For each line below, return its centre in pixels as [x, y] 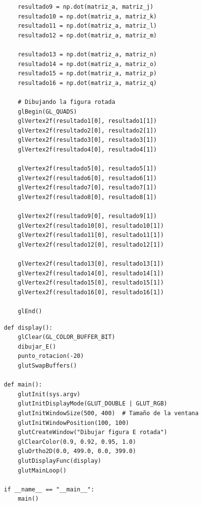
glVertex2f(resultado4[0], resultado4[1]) [87, 149]
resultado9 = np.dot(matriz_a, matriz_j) [85, 7]
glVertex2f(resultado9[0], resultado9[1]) [87, 216]
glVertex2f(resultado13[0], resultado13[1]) [91, 264]
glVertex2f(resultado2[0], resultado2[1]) [87, 130]
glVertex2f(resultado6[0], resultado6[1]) [87, 178]
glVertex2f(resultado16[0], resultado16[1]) [91, 292]
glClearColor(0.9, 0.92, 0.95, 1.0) [77, 442]
